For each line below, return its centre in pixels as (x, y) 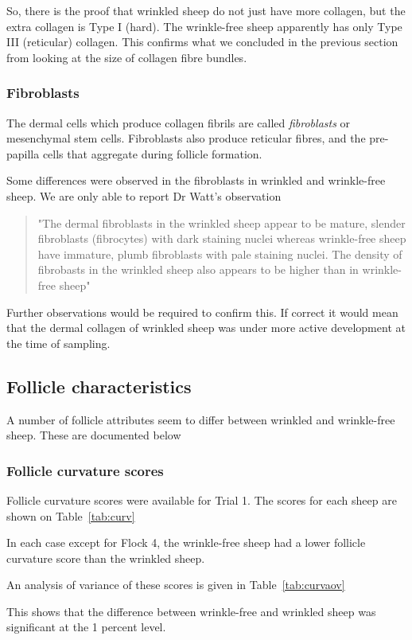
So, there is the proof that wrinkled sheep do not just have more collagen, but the (206, 10)
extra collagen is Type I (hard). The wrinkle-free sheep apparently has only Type (204, 26)
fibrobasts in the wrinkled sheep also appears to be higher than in (198, 269)
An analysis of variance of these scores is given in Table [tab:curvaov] (176, 585)
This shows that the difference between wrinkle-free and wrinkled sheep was (191, 611)
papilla (23, 153)
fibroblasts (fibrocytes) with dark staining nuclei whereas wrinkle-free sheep (222, 238)
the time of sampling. (58, 343)
